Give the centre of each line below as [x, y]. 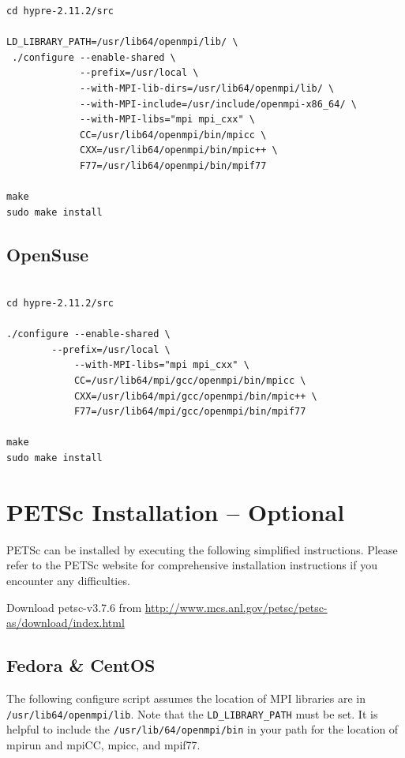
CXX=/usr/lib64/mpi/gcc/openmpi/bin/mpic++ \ [195, 396]
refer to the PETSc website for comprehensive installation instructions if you [192, 565]
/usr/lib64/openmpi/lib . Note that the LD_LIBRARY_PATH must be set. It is [192, 713]
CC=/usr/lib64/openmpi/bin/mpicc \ [173, 135]
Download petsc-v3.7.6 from [74, 607]
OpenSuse [48, 254]
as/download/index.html [66, 623]
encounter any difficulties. [68, 580]
